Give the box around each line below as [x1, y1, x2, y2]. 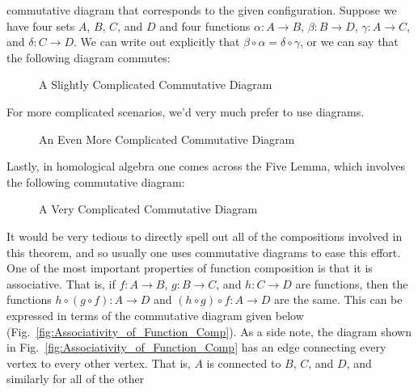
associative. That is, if [6, 275, 116, 292]
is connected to [206, 354, 281, 371]
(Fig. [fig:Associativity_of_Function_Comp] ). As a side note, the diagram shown [6, 322, 412, 339]
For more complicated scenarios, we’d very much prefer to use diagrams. [6, 103, 365, 120]
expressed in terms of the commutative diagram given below [6, 306, 304, 323]
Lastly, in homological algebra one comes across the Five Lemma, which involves [6, 158, 405, 175]
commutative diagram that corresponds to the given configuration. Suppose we [6, 2, 397, 18]
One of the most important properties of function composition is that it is [6, 259, 373, 276]
